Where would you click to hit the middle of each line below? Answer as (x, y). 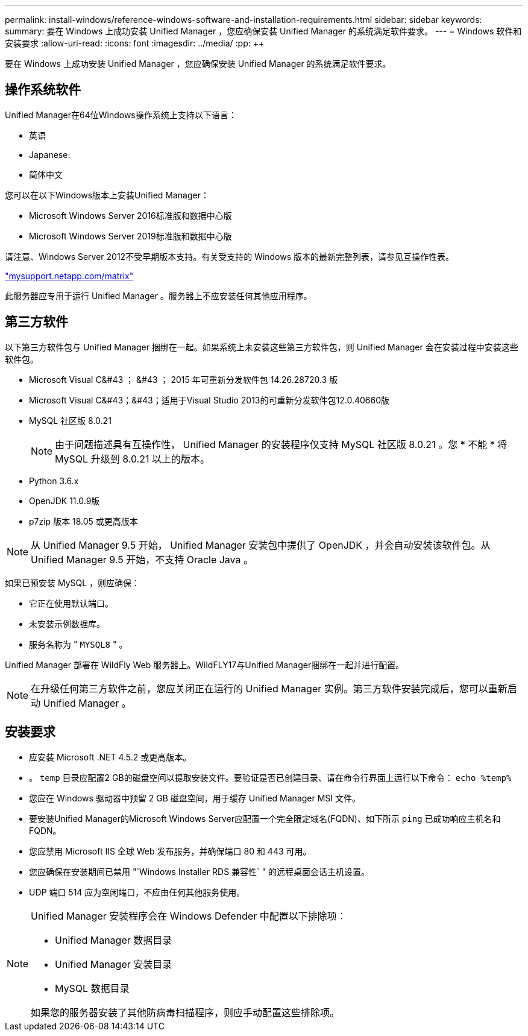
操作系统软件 (43, 90)
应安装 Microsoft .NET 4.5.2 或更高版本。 (110, 757)
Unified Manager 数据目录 (114, 940)
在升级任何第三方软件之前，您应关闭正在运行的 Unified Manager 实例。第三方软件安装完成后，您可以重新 (269, 688)
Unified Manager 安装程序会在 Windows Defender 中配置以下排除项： (189, 916)
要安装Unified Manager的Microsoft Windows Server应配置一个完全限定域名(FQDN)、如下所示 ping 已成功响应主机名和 (265, 818)
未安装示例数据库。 (67, 624)
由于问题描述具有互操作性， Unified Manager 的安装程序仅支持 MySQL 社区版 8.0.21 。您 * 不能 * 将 (281, 444)
